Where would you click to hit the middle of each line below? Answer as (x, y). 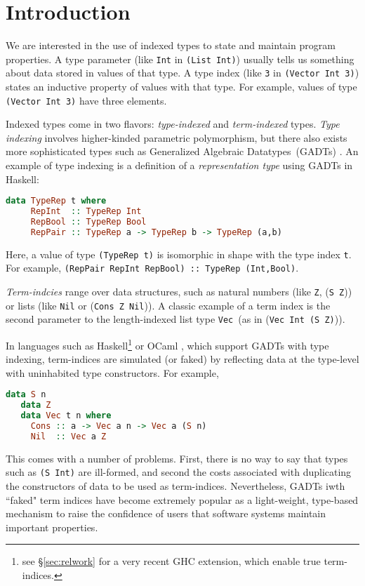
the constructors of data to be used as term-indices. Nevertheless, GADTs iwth (175, 486)
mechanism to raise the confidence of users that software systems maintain (166, 513)
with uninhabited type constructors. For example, (112, 372)
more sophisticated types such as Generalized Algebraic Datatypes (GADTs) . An (182, 151)
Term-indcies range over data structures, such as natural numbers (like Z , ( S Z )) (179, 292)
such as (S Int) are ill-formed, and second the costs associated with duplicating (179, 472)
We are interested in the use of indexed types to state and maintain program (171, 45)
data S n (26, 395)
